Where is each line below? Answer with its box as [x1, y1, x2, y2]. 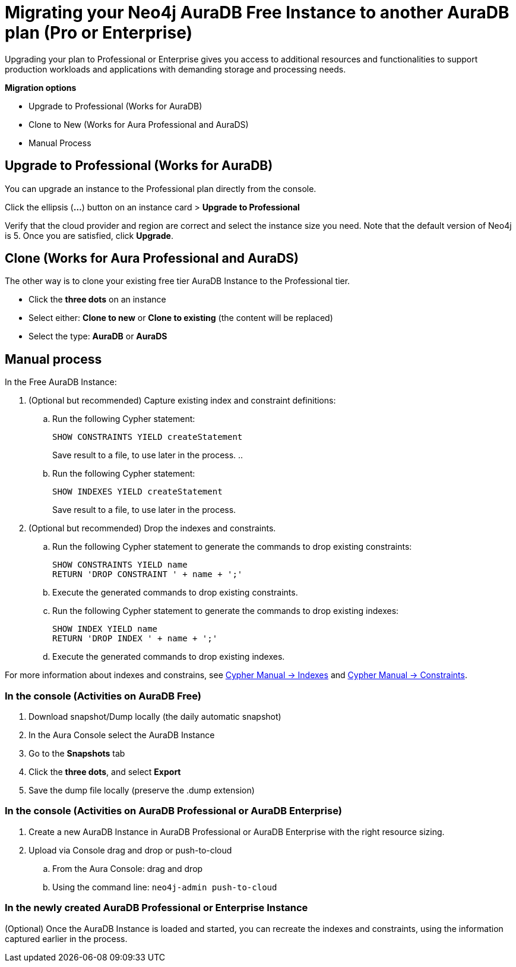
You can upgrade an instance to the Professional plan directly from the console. [5, 183, 316, 194]
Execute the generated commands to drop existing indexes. [52, 651, 285, 662]
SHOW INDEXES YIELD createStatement [52, 487, 223, 497]
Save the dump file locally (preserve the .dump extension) [29, 785, 255, 796]
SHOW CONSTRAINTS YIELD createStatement [52, 432, 243, 442]
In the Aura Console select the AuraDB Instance [29, 730, 215, 741]
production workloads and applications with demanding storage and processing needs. [5, 64, 346, 74]
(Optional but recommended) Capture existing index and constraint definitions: [29, 395, 336, 406]
